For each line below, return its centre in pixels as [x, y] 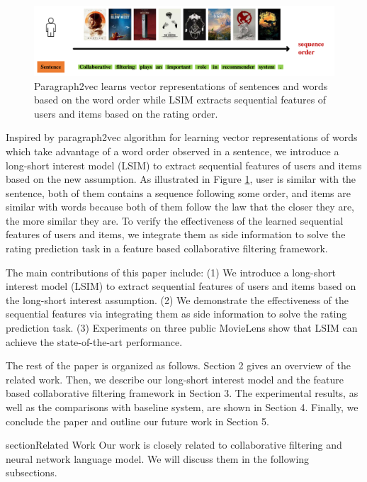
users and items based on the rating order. [126, 113]
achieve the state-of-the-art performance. [94, 341]
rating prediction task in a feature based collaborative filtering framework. [167, 248]
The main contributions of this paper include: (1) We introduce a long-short [171, 272]
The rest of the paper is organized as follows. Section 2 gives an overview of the [178, 365]
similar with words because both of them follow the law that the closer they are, [180, 207]
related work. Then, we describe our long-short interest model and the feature [175, 379]
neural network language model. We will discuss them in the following [158, 458]
